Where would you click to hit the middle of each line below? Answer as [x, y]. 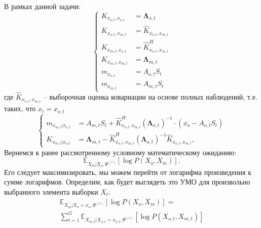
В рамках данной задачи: [42, 6]
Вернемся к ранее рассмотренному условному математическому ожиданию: [120, 152]
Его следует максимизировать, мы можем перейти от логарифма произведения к [128, 172]
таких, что [20, 108]
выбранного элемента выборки [51, 192]
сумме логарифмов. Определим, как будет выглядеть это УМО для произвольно [127, 182]
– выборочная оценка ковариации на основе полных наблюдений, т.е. [150, 97]
